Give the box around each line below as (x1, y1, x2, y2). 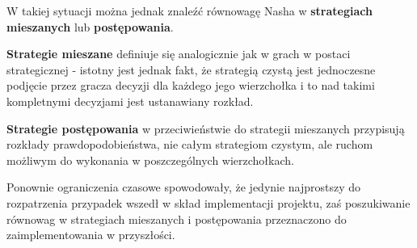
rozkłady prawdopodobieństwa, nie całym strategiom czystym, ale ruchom (6, 136, 373, 153)
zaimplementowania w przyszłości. (6, 226, 175, 243)
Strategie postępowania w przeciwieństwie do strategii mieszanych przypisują (6, 120, 405, 137)
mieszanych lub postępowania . (6, 18, 174, 35)
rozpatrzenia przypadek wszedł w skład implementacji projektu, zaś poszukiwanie (6, 194, 411, 211)
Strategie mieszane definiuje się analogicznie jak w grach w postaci (6, 45, 351, 62)
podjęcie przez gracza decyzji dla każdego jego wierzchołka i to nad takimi (6, 77, 375, 94)
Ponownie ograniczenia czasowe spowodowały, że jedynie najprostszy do (6, 179, 361, 195)
